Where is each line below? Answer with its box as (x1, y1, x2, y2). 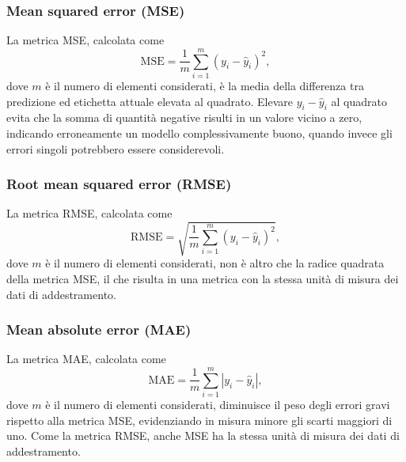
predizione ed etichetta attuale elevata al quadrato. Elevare (6, 93, 293, 109)
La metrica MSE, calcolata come (6, 32, 165, 48)
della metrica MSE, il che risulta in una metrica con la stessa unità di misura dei (6, 271, 399, 287)
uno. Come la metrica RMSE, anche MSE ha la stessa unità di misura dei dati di (6, 427, 400, 444)
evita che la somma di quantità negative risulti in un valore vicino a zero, (6, 109, 362, 126)
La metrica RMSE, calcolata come (6, 205, 173, 222)
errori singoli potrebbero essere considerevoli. (6, 140, 225, 157)
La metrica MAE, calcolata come (6, 350, 166, 367)
